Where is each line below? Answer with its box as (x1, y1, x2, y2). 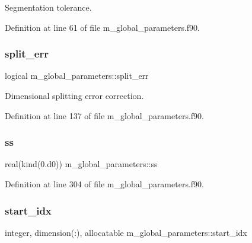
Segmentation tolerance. (5, 1, 92, 13)
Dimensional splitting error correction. (5, 89, 144, 101)
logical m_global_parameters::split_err (5, 69, 149, 82)
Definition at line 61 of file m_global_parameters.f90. (5, 21, 200, 33)
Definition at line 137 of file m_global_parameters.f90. (5, 109, 204, 121)
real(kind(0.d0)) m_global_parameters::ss (5, 158, 158, 170)
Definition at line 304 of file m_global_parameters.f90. (5, 178, 204, 190)
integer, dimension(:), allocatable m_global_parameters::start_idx (5, 226, 247, 238)
